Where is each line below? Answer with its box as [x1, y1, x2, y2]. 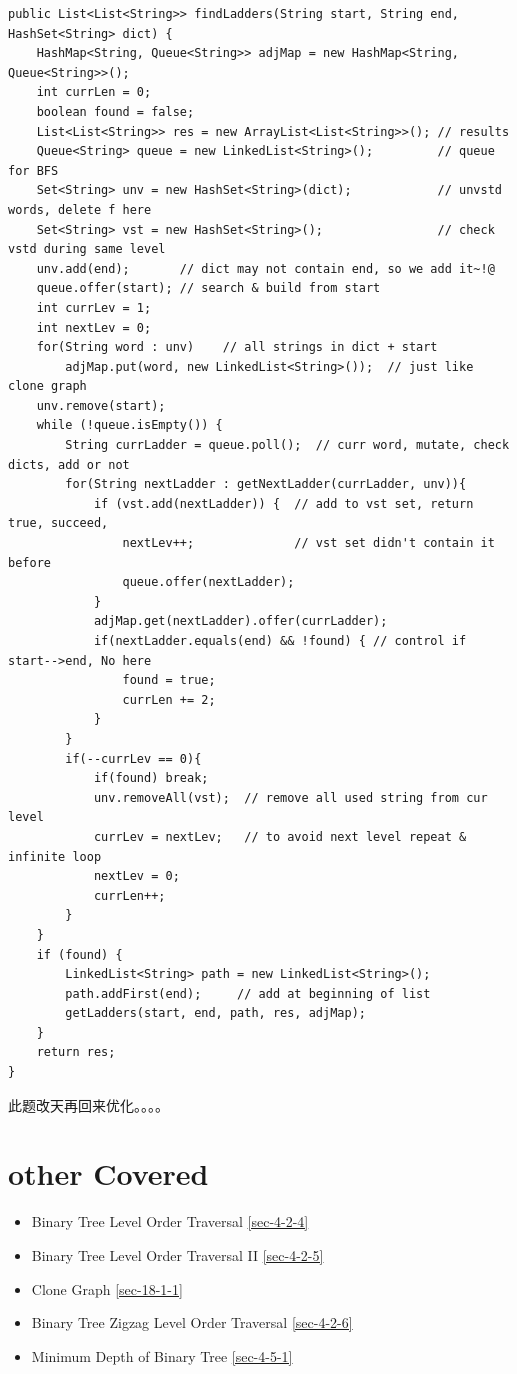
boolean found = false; [36, 104, 195, 119]
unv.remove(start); [36, 398, 166, 413]
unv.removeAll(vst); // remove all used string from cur [93, 790, 488, 805]
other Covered [8, 1153, 209, 1194]
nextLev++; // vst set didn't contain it [122, 536, 495, 551]
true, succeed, [8, 516, 109, 531]
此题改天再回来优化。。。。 [8, 1094, 169, 1115]
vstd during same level [8, 242, 166, 257]
